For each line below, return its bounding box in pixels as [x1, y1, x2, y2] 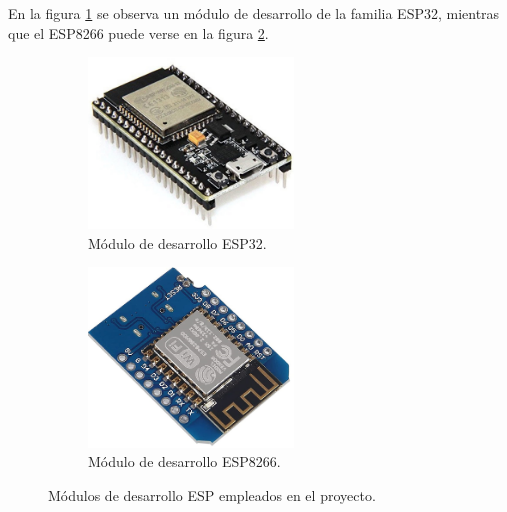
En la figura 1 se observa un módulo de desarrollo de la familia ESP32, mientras [8, 3, 500, 23]
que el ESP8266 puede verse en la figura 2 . [8, 22, 269, 43]
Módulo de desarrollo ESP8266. [88, 451, 281, 472]
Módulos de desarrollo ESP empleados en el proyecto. [48, 484, 376, 505]
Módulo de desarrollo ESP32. [88, 232, 267, 253]
